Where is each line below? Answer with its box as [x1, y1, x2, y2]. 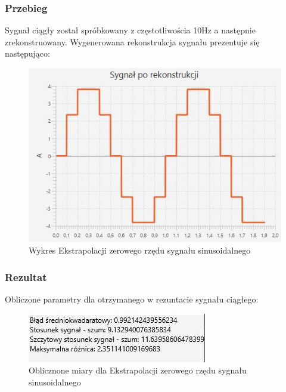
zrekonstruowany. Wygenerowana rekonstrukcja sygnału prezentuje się [5, 35, 260, 48]
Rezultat [5, 269, 47, 284]
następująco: [5, 47, 50, 60]
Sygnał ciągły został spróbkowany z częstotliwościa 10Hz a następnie [5, 24, 256, 36]
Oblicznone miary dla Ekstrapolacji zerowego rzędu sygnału [29, 364, 247, 376]
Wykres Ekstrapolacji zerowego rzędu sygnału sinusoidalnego [29, 244, 251, 257]
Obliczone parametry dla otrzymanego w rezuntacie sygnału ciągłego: [5, 293, 259, 305]
